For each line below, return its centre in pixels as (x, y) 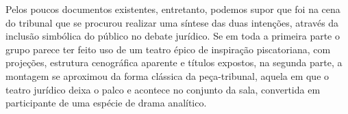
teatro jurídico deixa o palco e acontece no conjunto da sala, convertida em (163, 89)
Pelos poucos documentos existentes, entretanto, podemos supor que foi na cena (173, 9)
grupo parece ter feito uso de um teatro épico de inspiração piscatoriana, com (168, 49)
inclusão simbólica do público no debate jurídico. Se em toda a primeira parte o (173, 36)
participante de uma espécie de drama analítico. (106, 103)
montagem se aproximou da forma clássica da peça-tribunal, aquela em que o (167, 75)
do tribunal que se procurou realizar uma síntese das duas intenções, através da (172, 22)
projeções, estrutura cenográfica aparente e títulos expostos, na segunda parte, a (174, 62)
